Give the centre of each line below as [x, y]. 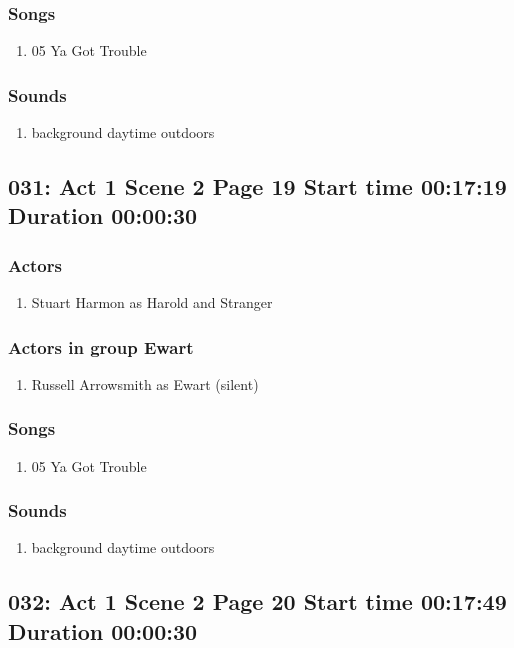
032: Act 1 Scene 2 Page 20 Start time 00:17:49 [257, 601]
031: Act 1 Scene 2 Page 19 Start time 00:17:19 [257, 186]
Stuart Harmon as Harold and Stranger [152, 302]
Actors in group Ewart [101, 346]
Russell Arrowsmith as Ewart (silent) [145, 383]
